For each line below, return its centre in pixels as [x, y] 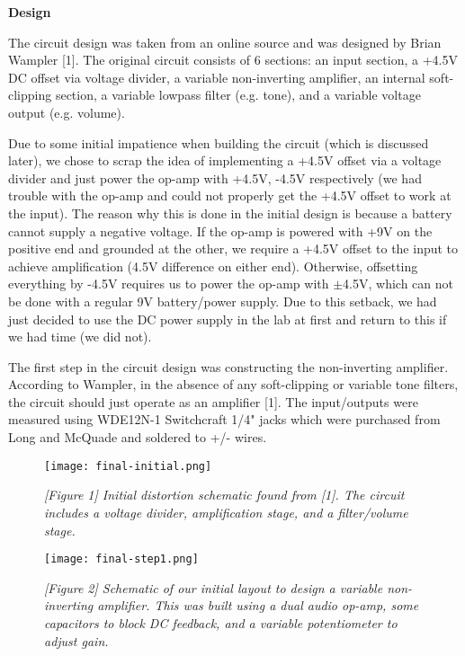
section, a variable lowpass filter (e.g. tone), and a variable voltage [238, 95]
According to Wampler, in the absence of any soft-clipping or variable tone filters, [233, 384]
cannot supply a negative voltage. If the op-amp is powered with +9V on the [220, 230]
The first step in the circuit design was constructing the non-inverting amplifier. [228, 366]
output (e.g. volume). [67, 112]
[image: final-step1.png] [121, 559]
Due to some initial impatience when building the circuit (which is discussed [219, 142]
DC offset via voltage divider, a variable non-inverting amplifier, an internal [217, 77]
